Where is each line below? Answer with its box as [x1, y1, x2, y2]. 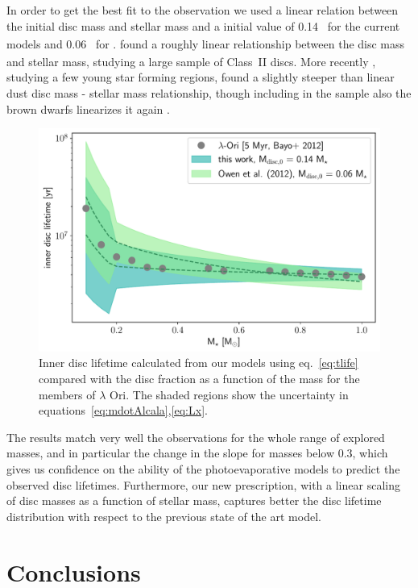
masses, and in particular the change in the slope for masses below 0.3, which [6, 444, 388, 461]
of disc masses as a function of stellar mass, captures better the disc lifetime [6, 492, 382, 509]
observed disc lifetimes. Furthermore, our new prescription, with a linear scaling [6, 476, 400, 493]
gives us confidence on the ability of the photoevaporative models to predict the [6, 460, 400, 477]
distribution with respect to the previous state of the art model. [6, 507, 321, 524]
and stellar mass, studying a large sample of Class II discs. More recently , [6, 52, 376, 69]
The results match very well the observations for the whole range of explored [6, 428, 385, 445]
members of [39, 386, 96, 402]
